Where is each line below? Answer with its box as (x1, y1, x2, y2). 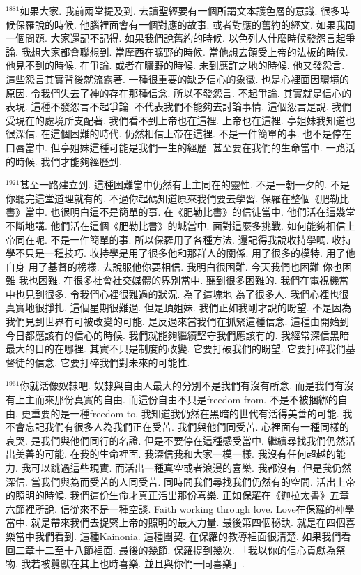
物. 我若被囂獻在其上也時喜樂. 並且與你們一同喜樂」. (6, 556, 245, 571)
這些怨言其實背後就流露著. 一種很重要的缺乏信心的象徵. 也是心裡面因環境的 (6, 71, 350, 86)
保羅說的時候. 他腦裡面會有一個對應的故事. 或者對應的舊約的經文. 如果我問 (15, 17, 355, 31)
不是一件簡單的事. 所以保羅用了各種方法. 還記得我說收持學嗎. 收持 (50, 232, 352, 246)
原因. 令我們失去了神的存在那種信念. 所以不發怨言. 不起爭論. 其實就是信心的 (6, 85, 352, 100)
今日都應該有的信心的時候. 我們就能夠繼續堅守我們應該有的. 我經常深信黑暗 (6, 327, 350, 342)
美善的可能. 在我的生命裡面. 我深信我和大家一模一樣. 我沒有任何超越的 (15, 447, 336, 461)
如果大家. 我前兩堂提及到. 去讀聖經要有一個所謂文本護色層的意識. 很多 (20, 3, 341, 17)
